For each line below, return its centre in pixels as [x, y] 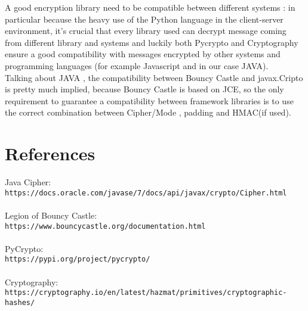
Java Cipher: [28, 182]
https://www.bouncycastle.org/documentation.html [105, 226]
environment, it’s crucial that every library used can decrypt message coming [146, 31]
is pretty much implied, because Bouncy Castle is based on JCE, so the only [144, 89]
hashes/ [20, 302]
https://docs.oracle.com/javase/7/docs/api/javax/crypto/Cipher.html [146, 193]
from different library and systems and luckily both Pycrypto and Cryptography [152, 42]
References [50, 153]
